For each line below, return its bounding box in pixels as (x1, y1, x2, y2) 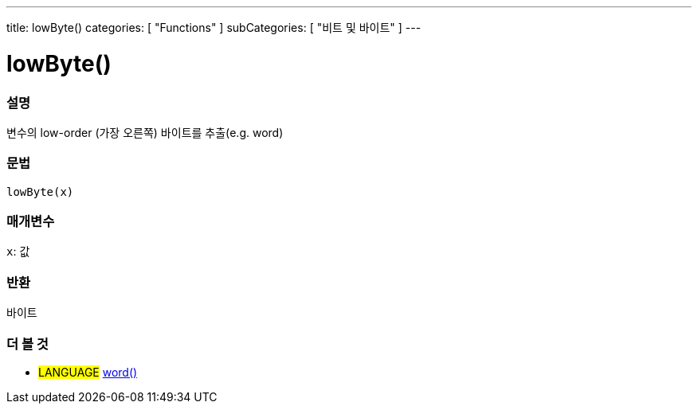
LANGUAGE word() (38, 365, 138, 379)
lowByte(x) (6, 185, 74, 198)
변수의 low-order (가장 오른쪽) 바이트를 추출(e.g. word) (6, 125, 284, 139)
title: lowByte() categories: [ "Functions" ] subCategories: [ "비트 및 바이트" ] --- (6, 21, 422, 34)
